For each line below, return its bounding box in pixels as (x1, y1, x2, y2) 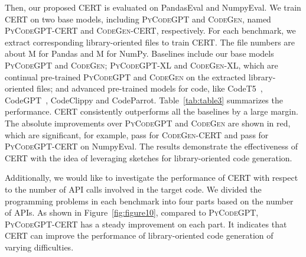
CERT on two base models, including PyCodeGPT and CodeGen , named (5, 12, 271, 25)
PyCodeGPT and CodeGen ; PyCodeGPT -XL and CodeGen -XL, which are (5, 58, 278, 71)
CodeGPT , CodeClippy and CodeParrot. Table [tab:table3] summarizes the (5, 93, 283, 106)
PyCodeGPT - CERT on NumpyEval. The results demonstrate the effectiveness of (5, 140, 298, 152)
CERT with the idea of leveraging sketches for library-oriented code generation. (5, 151, 292, 164)
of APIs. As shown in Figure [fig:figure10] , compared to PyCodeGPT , (5, 206, 259, 219)
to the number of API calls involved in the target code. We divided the (5, 183, 262, 195)
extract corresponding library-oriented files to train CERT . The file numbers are (5, 35, 295, 48)
